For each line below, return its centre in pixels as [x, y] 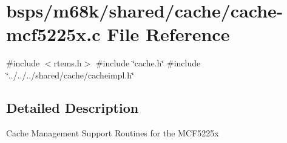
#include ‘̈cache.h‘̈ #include [148, 63]
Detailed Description [73, 107]
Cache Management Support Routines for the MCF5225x [113, 132]
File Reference [168, 34]
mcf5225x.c [53, 34]
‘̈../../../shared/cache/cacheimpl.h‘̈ [70, 75]
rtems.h [68, 63]
